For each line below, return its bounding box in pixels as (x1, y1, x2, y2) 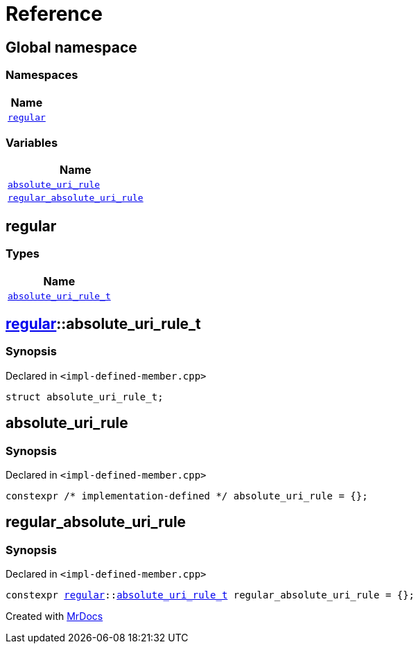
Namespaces (6, 68, 78, 82)
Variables (6, 135, 58, 150)
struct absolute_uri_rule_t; (6, 391, 164, 402)
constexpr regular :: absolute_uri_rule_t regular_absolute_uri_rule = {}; (6, 589, 415, 601)
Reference (6, 2, 103, 26)
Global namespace (6, 38, 137, 56)
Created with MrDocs (6, 610, 103, 623)
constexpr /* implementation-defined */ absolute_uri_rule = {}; (6, 490, 368, 501)
